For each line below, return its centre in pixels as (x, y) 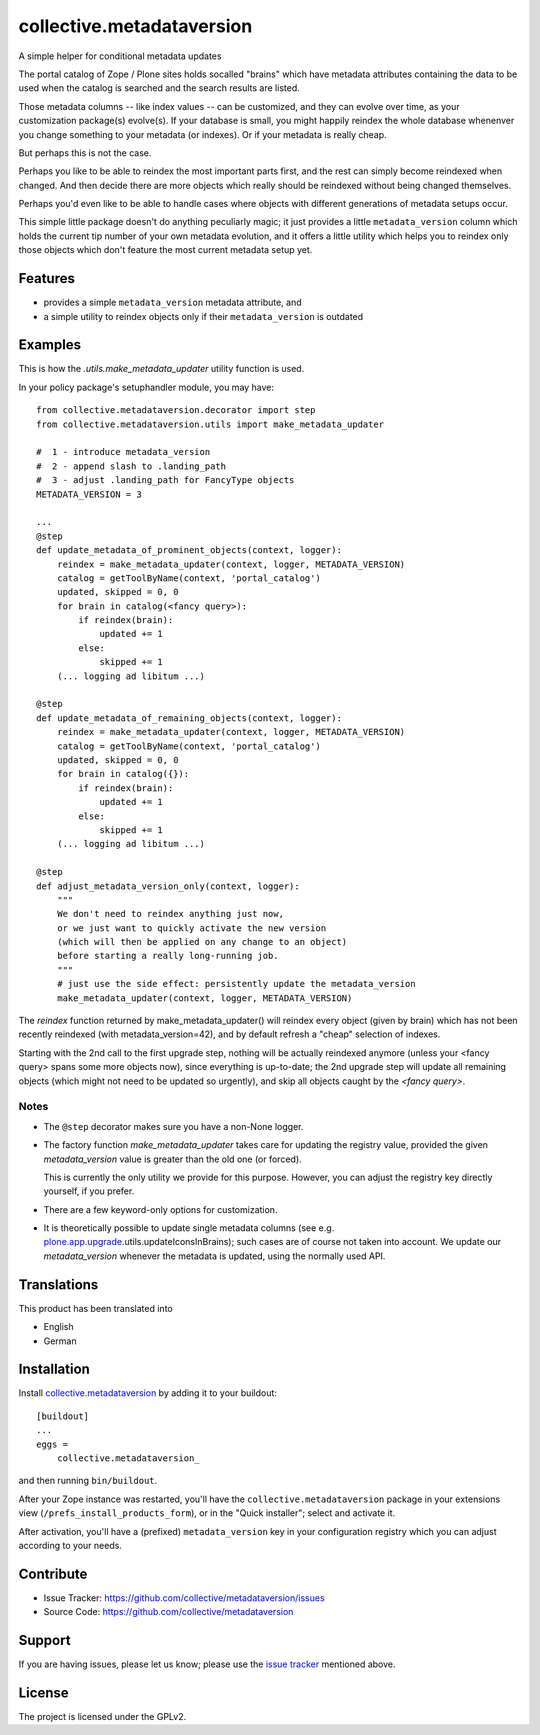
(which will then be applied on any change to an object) (202, 942)
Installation (54, 1369)
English (58, 1327)
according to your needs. (70, 1545)
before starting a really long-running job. (167, 956)
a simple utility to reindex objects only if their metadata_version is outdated (203, 316)
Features (46, 278)
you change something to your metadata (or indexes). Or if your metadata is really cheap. (202, 134)
